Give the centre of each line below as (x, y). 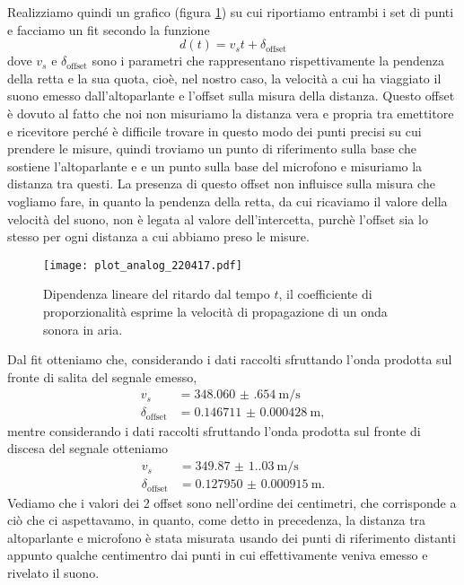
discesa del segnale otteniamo (88, 448)
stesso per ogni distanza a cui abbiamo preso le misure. (158, 236)
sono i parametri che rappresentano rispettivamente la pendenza (268, 61)
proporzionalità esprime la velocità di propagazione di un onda (215, 311)
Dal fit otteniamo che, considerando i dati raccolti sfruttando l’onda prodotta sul (230, 359)
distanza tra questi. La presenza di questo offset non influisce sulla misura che (221, 183)
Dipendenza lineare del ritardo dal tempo (157, 294)
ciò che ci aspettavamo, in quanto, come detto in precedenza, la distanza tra (217, 520)
